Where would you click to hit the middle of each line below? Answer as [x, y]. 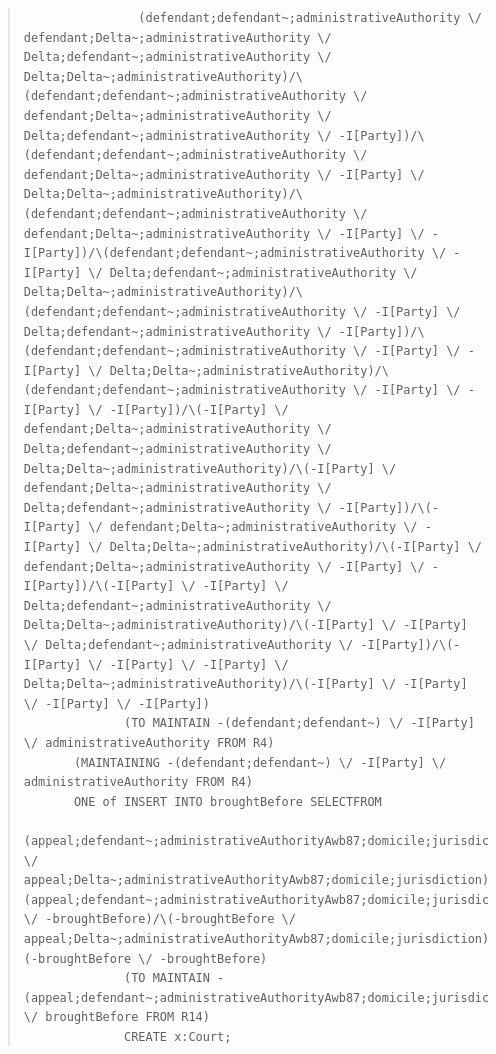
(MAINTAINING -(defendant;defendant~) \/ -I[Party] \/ [260, 762]
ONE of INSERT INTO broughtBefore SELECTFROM [227, 801]
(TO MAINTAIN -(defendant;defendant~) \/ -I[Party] [299, 723]
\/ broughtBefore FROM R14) [116, 1017]
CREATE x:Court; [178, 1036]
